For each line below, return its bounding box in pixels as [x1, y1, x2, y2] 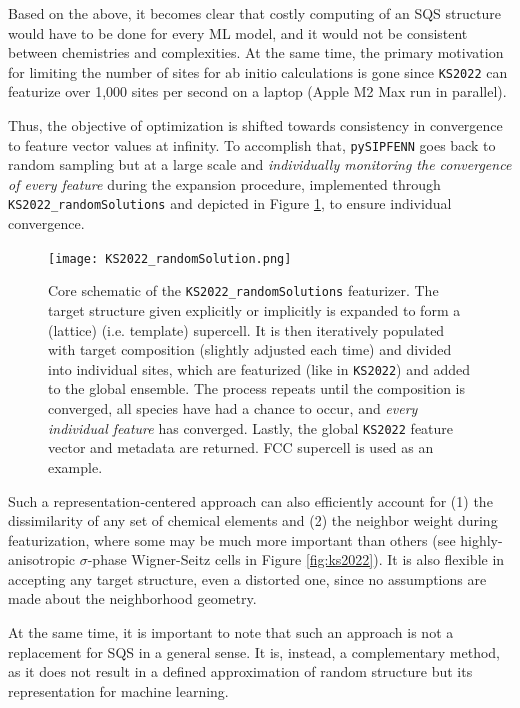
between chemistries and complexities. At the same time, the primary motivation [8, 42, 504, 63]
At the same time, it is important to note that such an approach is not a [8, 622, 454, 643]
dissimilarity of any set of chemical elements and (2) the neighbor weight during [8, 510, 498, 531]
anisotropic [8, 549, 76, 570]
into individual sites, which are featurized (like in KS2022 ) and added [48, 358, 471, 379]
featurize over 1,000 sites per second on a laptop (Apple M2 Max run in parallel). [8, 81, 507, 102]
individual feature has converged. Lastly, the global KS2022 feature [48, 417, 454, 438]
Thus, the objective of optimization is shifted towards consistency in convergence [8, 115, 503, 136]
